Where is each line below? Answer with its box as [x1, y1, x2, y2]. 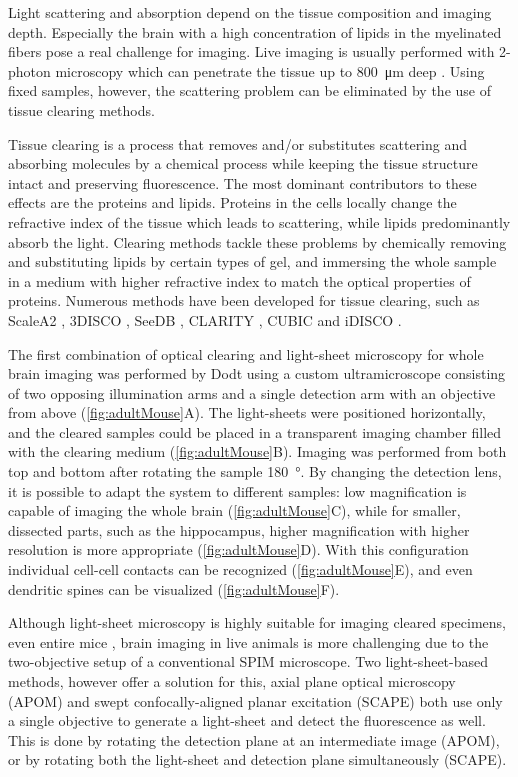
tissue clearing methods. [8, 99, 155, 120]
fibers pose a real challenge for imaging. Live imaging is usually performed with [8, 41, 495, 62]
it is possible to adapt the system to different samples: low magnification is [8, 480, 467, 501]
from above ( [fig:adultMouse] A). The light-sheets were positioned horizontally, [8, 402, 486, 423]
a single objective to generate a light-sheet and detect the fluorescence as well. [8, 710, 486, 731]
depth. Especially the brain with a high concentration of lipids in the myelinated [8, 21, 502, 42]
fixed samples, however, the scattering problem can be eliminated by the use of [8, 80, 491, 101]
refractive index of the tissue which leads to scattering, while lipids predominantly [8, 211, 511, 232]
